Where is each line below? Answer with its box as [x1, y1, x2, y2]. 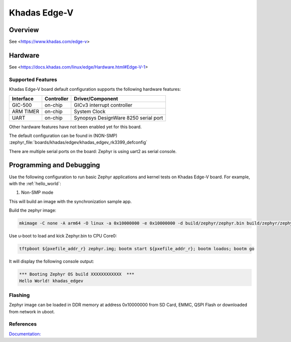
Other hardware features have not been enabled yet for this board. [9, 124, 142, 130]
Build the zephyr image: [9, 207, 57, 213]
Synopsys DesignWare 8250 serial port [74, 114, 163, 121]
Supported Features [9, 76, 58, 83]
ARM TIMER [12, 108, 40, 115]
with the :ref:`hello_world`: [9, 180, 62, 187]
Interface [12, 95, 34, 102]
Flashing [9, 291, 30, 298]
